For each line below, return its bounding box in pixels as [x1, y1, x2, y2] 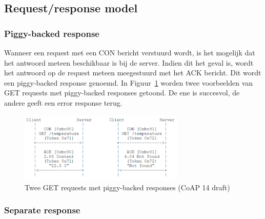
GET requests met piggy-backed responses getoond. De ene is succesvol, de [4, 87, 240, 98]
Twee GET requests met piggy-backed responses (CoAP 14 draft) [25, 182, 230, 192]
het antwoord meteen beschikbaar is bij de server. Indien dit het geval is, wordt [4, 57, 254, 68]
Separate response [4, 204, 80, 216]
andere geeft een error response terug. [4, 97, 123, 108]
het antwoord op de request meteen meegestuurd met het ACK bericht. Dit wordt [4, 67, 261, 78]
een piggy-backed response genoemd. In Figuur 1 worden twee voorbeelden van [4, 77, 253, 88]
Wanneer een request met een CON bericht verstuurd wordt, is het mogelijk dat [4, 47, 255, 57]
